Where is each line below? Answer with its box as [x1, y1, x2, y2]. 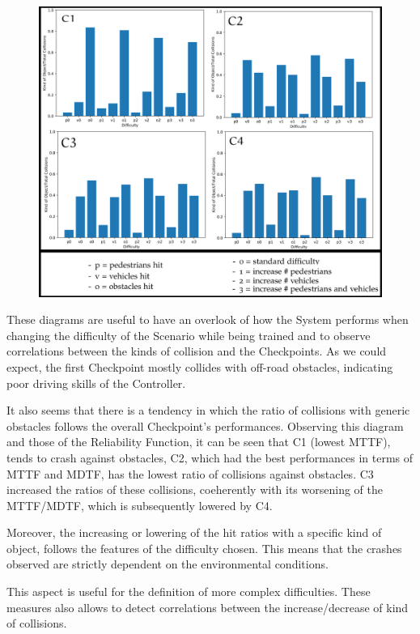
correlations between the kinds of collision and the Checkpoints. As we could [6, 343, 387, 360]
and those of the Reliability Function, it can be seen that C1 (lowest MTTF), [6, 433, 391, 450]
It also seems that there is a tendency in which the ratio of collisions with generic [6, 402, 410, 419]
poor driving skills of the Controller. [6, 374, 186, 391]
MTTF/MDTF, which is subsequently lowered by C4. [6, 496, 273, 513]
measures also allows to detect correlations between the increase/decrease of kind [6, 598, 409, 615]
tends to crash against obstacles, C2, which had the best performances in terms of [6, 449, 414, 466]
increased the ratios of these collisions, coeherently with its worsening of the [6, 481, 383, 498]
